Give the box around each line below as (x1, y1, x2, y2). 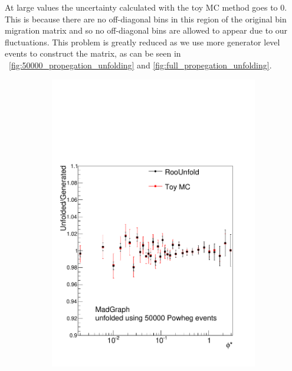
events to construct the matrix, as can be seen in (5, 47, 181, 60)
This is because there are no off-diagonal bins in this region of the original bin (5, 12, 287, 25)
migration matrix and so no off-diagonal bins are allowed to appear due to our (5, 24, 288, 37)
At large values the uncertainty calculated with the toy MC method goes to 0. (5, 1, 287, 13)
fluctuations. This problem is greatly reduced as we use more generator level (5, 35, 280, 48)
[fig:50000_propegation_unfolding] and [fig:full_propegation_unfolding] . (9, 58, 272, 71)
